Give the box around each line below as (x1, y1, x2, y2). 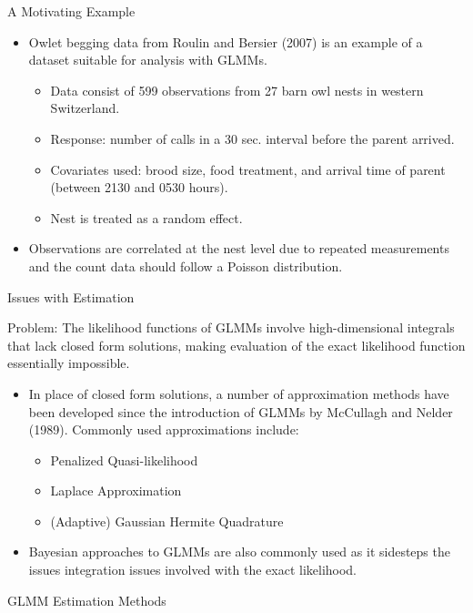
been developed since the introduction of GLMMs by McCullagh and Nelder (28, 402, 453, 421)
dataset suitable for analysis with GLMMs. (28, 50, 267, 69)
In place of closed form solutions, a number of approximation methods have (28, 383, 449, 403)
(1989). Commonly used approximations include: (28, 420, 299, 439)
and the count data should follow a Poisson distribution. (28, 256, 343, 275)
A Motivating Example (7, 2, 136, 20)
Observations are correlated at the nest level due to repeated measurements (28, 239, 449, 258)
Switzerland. (50, 98, 120, 117)
